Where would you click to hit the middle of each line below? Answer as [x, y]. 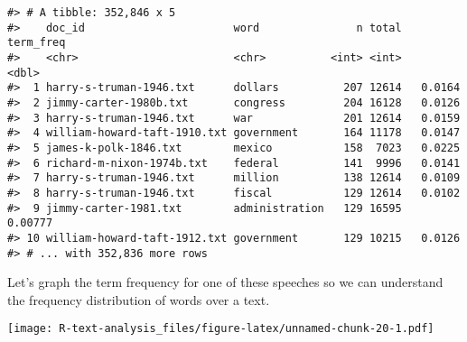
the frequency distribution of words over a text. [139, 299]
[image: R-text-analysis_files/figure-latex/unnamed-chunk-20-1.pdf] [221, 329]
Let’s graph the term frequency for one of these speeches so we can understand [225, 282]
